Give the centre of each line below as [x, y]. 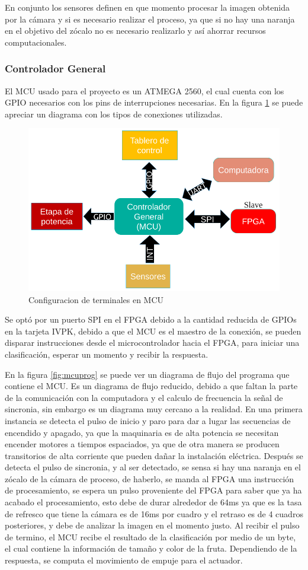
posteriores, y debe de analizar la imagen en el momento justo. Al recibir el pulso [152, 525]
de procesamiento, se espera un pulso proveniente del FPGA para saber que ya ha [153, 490]
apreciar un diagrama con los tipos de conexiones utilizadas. [114, 114]
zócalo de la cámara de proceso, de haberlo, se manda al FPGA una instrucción [150, 478]
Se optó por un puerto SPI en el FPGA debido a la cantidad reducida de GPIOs [151, 319]
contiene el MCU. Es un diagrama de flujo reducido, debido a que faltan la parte [151, 386]
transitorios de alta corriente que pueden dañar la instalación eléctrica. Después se [154, 455]
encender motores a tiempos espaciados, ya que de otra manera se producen [142, 444]
